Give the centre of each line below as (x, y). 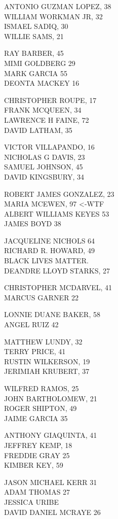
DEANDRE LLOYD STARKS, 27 (57, 270)
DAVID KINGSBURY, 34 (44, 176)
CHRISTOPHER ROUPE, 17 (50, 100)
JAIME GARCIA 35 (36, 418)
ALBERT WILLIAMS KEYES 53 (57, 213)
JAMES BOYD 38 (33, 223)
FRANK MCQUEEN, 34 (43, 110)
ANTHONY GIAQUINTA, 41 (51, 435)
